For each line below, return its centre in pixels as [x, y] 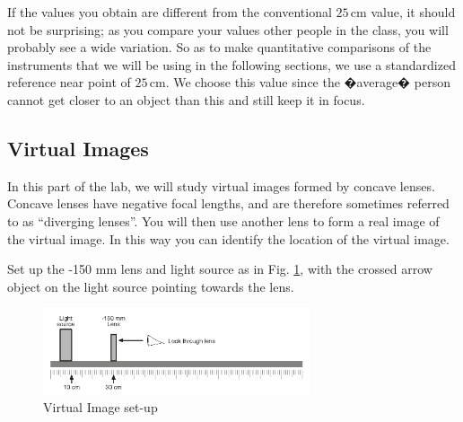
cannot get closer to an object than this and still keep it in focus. [186, 99]
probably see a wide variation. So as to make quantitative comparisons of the [219, 47]
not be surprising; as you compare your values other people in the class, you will [228, 29]
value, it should [413, 12]
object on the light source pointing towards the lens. [151, 286]
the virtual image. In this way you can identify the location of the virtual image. [228, 238]
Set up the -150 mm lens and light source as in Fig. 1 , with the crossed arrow [220, 269]
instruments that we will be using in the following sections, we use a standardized [231, 64]
